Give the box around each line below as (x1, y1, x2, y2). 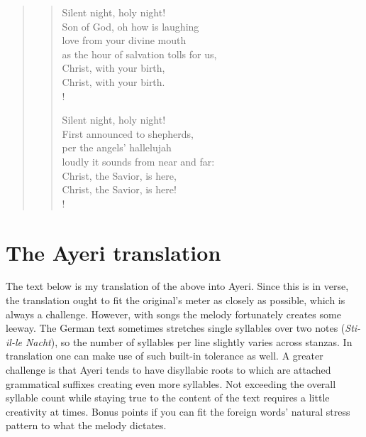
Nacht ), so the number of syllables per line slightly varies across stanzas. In (25, 334, 353, 349)
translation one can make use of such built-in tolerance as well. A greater (6, 348, 323, 363)
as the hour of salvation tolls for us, (62, 46, 217, 61)
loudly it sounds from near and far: (62, 153, 215, 168)
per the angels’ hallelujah (62, 140, 172, 155)
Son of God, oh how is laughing (62, 18, 199, 33)
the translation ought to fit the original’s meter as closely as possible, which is (6, 293, 345, 308)
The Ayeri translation (6, 237, 221, 266)
